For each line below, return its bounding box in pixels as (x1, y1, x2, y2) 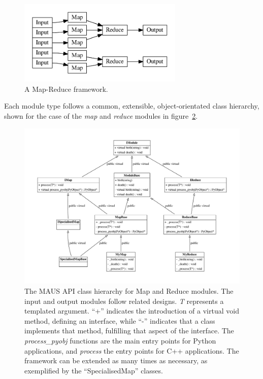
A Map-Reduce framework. (24, 83, 108, 94)
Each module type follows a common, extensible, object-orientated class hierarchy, (4, 100, 259, 111)
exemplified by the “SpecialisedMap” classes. (24, 365, 163, 375)
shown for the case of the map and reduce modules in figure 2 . (4, 110, 198, 121)
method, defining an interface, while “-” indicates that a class (24, 315, 215, 326)
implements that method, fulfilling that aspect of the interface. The (24, 325, 234, 336)
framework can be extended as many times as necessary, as (24, 355, 208, 366)
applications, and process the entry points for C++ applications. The (24, 345, 239, 356)
